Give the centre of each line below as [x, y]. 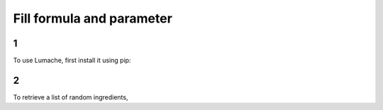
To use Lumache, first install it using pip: [72, 61]
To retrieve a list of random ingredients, [71, 97]
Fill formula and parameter [93, 18]
